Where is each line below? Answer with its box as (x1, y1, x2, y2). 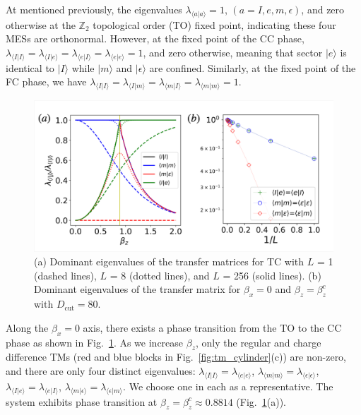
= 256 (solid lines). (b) (223, 267, 321, 282)
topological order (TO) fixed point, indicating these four (93, 17, 336, 32)
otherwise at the (6, 17, 76, 32)
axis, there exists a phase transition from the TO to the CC (83, 320, 342, 335)
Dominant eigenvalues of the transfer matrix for (34, 282, 241, 296)
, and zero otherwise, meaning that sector (143, 44, 323, 59)
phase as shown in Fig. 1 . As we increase (6, 335, 184, 349)
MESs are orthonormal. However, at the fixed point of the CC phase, (6, 31, 304, 46)
